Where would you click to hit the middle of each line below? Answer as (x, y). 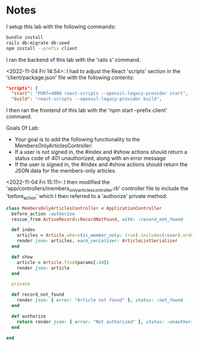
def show (22, 257)
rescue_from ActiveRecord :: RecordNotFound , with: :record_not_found (97, 219)
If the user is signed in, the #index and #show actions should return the (101, 164)
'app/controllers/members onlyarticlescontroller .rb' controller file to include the (97, 189)
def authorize (29, 316)
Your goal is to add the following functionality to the (77, 140)
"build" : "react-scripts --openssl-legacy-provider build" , (87, 99)
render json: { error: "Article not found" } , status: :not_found (100, 300)
